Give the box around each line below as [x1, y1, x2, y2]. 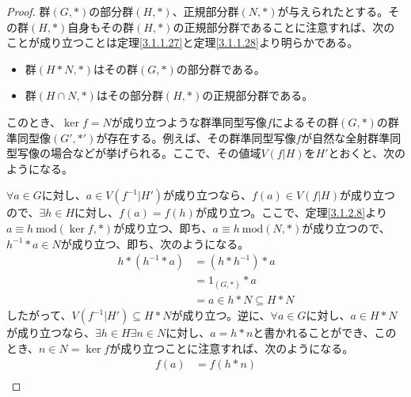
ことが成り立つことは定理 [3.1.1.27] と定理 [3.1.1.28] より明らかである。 [6, 34, 359, 51]
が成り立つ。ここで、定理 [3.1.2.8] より [195, 204, 387, 221]
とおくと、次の [328, 145, 405, 161]
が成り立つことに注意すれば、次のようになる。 [109, 340, 354, 356]
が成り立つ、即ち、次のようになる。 [60, 235, 249, 251]
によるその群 [272, 113, 339, 130]
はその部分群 [96, 87, 163, 104]
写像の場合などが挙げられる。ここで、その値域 [17, 145, 261, 161]
